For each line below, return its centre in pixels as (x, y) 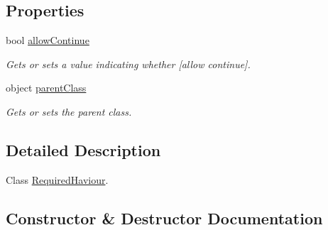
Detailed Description (83, 149)
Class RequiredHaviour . (57, 179)
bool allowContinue (48, 40)
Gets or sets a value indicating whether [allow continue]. (128, 64)
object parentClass (46, 88)
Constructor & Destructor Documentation (164, 218)
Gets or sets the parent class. (69, 111)
